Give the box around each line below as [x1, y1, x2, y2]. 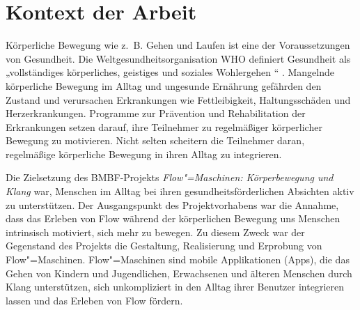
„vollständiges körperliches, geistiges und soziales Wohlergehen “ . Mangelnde [6, 65, 334, 79]
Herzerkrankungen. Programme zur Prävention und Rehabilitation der [6, 106, 306, 121]
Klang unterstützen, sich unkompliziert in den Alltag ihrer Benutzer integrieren [6, 279, 344, 294]
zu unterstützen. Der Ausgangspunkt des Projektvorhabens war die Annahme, [6, 197, 339, 212]
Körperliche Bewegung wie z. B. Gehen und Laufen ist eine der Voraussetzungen [6, 38, 350, 52]
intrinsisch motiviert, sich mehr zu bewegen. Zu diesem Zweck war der [6, 224, 305, 239]
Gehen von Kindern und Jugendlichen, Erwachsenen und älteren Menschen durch [6, 265, 352, 280]
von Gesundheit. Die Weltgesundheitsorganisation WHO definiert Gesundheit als [6, 51, 351, 65]
